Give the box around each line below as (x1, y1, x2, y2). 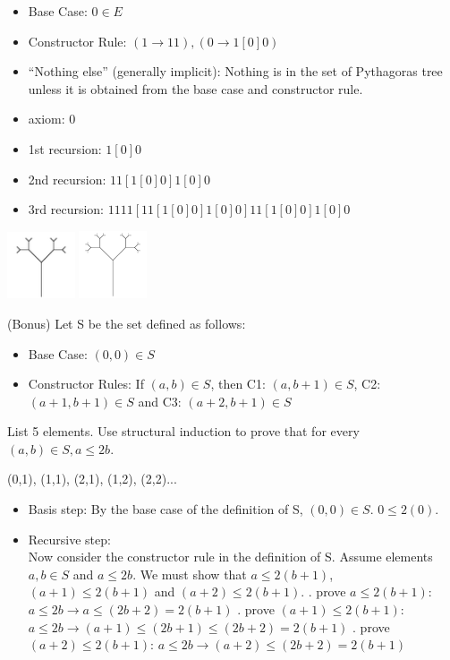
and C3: (138, 391, 182, 410)
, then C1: (210, 374, 266, 393)
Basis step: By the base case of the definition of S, (28, 500, 303, 519)
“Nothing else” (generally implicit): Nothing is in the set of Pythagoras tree (28, 62, 443, 81)
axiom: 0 (28, 109, 76, 128)
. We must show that (132, 564, 247, 583)
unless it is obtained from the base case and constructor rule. (28, 79, 363, 98)
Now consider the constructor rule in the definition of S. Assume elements (28, 547, 433, 566)
